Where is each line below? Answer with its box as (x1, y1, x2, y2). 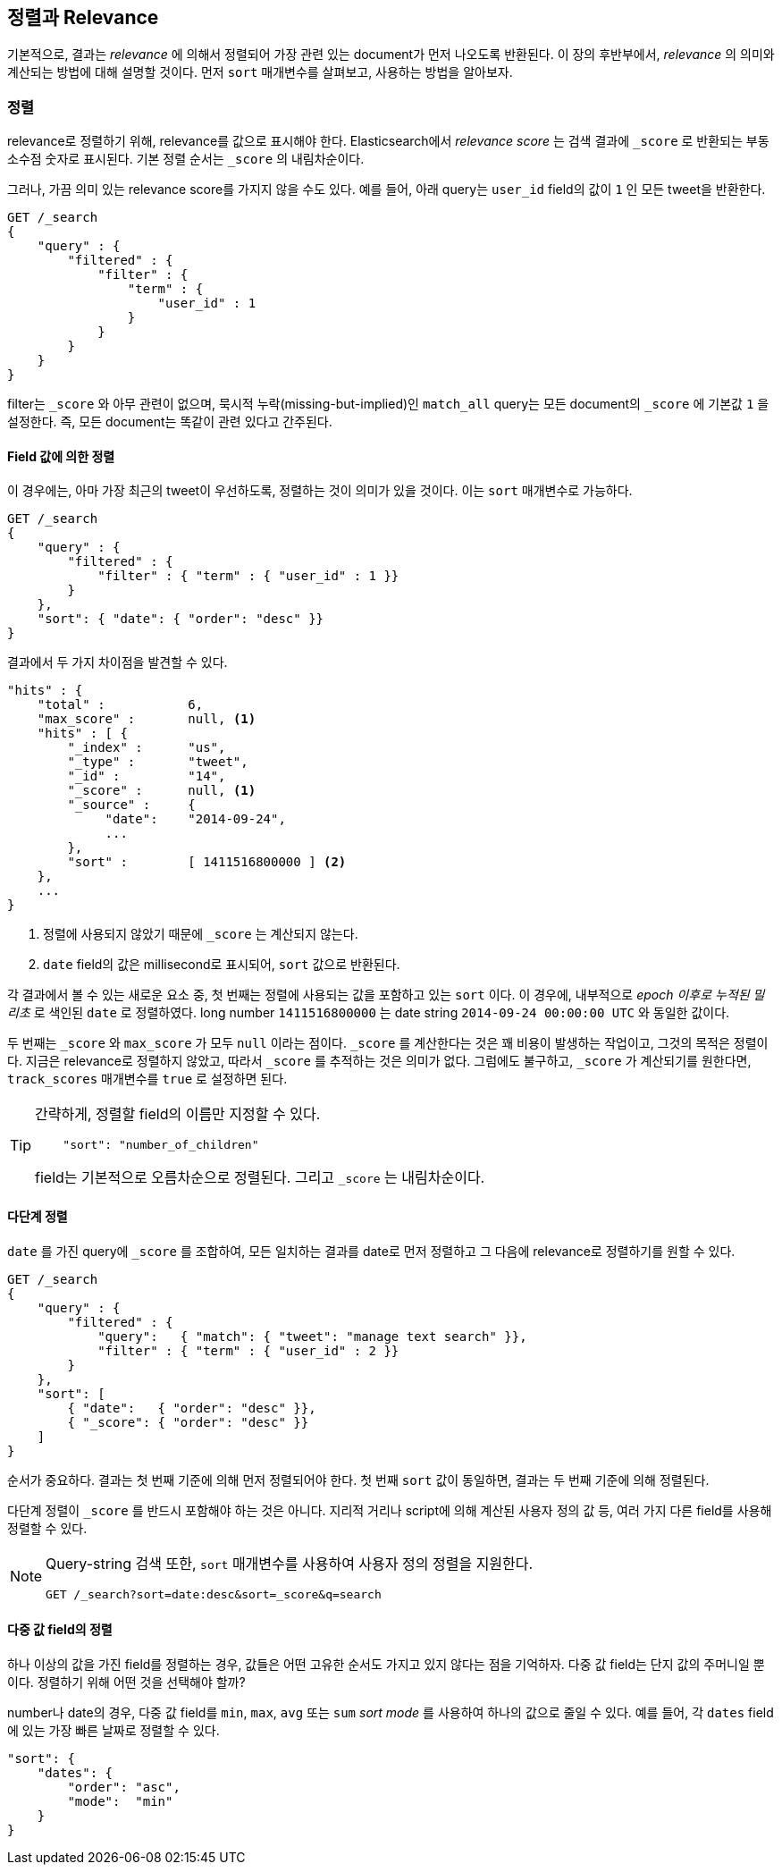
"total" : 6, (37, 697, 204, 713)
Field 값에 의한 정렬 (7, 448, 115, 464)
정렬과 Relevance (7, 6, 159, 29)
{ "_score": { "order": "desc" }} (67, 1414, 309, 1429)
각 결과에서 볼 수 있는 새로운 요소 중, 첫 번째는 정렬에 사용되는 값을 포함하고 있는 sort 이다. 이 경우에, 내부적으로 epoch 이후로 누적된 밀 (7, 987, 765, 1003)
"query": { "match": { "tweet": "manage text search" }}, (97, 1328, 527, 1344)
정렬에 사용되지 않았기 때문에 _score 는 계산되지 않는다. (43, 926, 358, 942)
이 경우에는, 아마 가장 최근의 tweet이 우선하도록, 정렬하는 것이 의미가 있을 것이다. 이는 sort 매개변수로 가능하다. (7, 483, 633, 499)
